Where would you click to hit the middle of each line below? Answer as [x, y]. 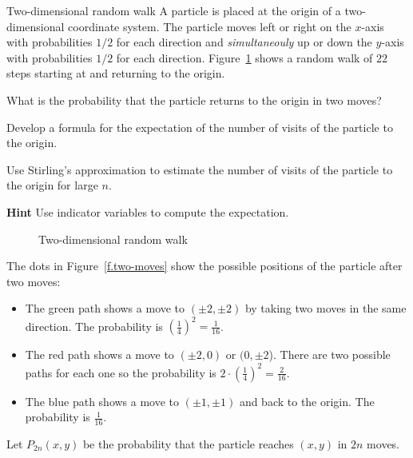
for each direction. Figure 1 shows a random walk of [244, 57]
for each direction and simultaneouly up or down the [244, 42]
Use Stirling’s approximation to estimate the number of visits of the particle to [200, 169]
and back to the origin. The [307, 401]
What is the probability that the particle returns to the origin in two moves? [194, 100]
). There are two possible [330, 354]
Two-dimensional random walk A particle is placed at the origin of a [174, 10]
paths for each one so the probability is [121, 372]
